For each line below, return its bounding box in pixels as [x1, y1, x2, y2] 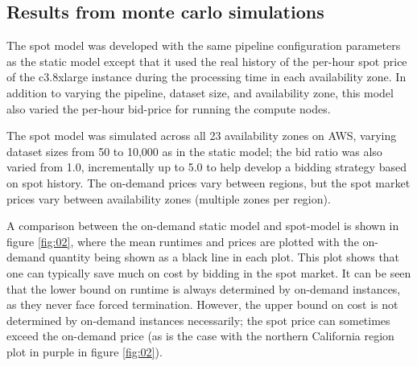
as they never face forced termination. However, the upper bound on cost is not [6, 296, 398, 313]
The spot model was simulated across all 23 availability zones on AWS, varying [6, 127, 397, 144]
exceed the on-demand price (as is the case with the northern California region [6, 327, 394, 344]
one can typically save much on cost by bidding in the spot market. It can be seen [6, 264, 411, 281]
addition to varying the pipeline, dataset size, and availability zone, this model [6, 84, 394, 101]
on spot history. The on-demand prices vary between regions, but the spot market [6, 174, 411, 191]
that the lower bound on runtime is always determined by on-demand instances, [6, 280, 401, 297]
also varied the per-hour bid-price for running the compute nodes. [6, 100, 331, 117]
